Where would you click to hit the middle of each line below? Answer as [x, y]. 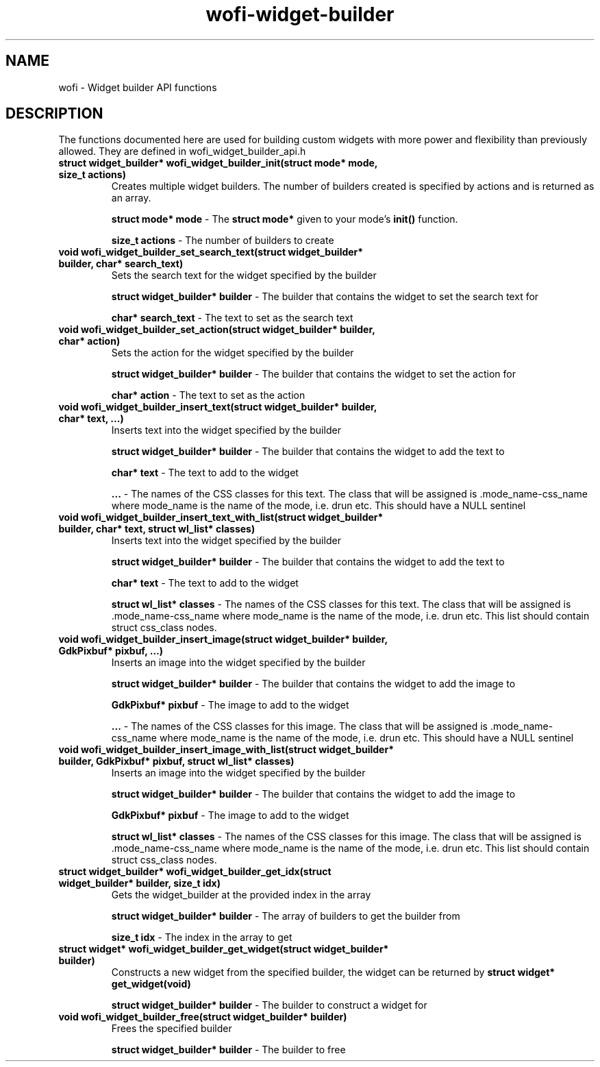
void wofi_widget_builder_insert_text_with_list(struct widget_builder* [221, 517]
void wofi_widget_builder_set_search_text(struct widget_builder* [211, 252]
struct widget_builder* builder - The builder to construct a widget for [269, 1005]
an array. [131, 198]
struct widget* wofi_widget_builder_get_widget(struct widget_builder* [224, 949]
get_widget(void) [151, 984]
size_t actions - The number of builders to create [223, 241]
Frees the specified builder [172, 1029]
